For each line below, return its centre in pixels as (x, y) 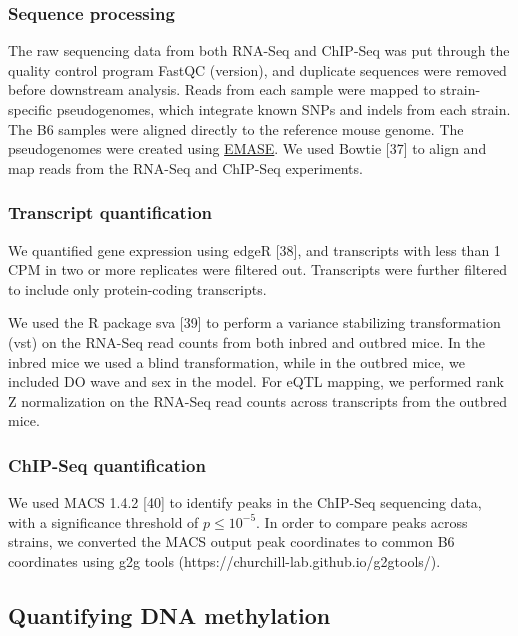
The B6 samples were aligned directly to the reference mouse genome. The (236, 128)
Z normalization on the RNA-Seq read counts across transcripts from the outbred (258, 400)
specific (30, 109)
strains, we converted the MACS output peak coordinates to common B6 (231, 541)
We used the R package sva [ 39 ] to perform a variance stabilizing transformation (254, 322)
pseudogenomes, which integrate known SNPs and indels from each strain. (283, 109)
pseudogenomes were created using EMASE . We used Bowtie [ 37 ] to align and (247, 148)
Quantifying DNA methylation (169, 614)
